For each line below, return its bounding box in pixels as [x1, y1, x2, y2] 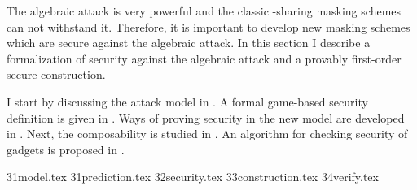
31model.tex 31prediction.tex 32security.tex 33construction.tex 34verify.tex [7, 168, 379, 185]
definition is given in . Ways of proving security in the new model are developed [7, 109, 405, 126]
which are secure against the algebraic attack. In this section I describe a [7, 34, 371, 51]
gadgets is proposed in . [7, 140, 125, 158]
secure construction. [7, 66, 106, 83]
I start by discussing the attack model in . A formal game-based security [7, 93, 368, 110]
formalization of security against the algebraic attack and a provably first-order [7, 50, 402, 67]
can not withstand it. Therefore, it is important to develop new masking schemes [7, 18, 410, 35]
